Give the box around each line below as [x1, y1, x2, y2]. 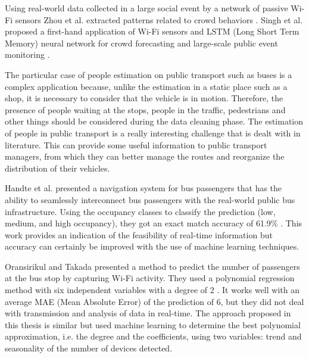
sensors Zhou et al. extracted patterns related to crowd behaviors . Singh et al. [15, 13, 303, 26]
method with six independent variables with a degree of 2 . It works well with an [5, 284, 299, 296]
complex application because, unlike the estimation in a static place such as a [5, 80, 288, 92]
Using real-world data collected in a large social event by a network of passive [5, 2, 288, 14]
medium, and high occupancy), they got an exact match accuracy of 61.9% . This [5, 217, 302, 229]
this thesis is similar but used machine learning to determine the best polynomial [5, 318, 301, 331]
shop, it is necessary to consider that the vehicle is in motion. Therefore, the [5, 92, 283, 104]
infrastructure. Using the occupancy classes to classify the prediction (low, [5, 205, 276, 217]
